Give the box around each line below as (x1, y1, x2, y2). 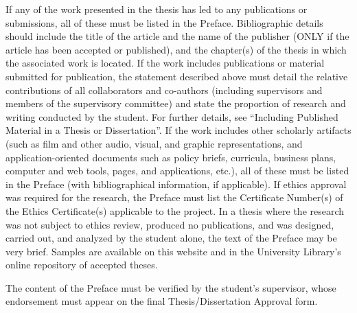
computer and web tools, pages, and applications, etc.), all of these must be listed (5, 163, 349, 178)
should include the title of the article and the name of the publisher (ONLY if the (5, 29, 349, 43)
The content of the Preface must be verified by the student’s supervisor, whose (5, 280, 336, 294)
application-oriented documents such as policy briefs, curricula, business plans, (5, 150, 336, 164)
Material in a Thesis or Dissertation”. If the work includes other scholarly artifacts (5, 123, 352, 137)
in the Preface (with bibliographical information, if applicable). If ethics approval (5, 176, 347, 191)
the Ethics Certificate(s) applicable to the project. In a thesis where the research (5, 203, 345, 218)
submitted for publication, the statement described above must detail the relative (5, 69, 348, 83)
